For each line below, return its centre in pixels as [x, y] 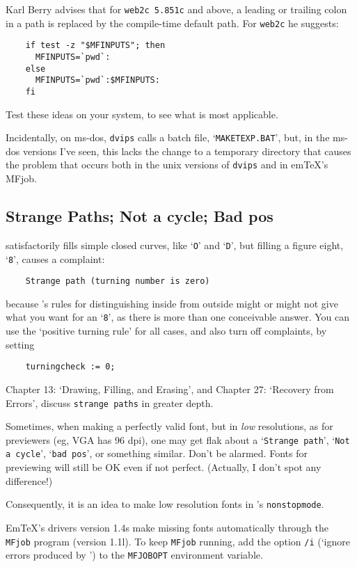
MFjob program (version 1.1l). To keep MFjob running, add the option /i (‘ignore [178, 541]
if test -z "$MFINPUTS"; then [95, 46]
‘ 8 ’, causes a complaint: [55, 258]
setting [20, 344]
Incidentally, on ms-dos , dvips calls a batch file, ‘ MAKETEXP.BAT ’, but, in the [168, 137]
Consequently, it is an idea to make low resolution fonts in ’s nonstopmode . [165, 504]
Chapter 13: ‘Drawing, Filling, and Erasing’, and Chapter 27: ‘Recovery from [170, 389]
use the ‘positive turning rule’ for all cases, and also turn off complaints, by [166, 331]
